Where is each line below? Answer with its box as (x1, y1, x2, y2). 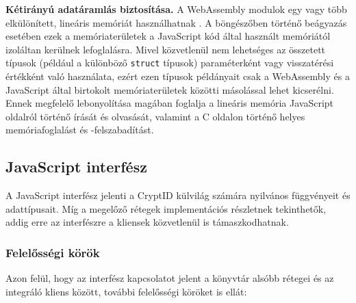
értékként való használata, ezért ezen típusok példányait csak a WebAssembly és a (5, 69, 350, 83)
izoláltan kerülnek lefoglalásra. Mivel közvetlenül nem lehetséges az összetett (5, 42, 326, 56)
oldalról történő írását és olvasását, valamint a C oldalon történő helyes (5, 109, 305, 123)
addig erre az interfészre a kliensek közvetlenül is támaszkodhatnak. (5, 215, 289, 229)
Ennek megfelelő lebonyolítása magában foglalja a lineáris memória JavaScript (5, 96, 334, 110)
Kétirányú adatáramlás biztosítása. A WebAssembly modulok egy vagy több (5, 2, 347, 16)
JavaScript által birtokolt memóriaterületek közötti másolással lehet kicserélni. (5, 82, 334, 96)
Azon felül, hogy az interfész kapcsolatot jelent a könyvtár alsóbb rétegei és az (5, 271, 334, 285)
